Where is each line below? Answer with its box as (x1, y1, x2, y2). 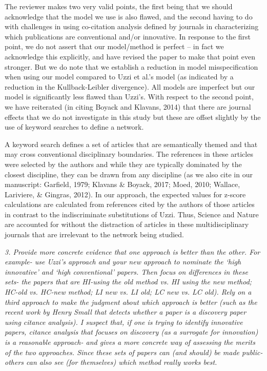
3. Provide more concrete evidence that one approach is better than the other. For (5, 246, 260, 257)
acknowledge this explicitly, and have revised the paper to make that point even (5, 51, 256, 61)
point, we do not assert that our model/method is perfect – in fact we (5, 41, 224, 52)
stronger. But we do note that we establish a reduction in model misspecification (5, 61, 258, 72)
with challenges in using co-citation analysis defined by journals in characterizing (5, 21, 259, 32)
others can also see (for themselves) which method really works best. (5, 357, 217, 367)
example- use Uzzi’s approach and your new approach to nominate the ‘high (5, 256, 241, 267)
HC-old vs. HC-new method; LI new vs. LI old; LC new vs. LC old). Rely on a (5, 286, 252, 297)
